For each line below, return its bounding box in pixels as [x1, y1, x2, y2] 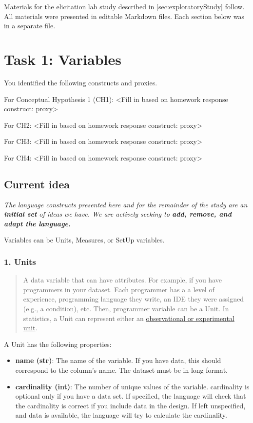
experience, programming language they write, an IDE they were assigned [23, 294, 244, 304]
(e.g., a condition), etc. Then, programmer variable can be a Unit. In [23, 303, 229, 314]
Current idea [4, 176, 70, 191]
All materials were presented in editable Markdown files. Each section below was [4, 11, 245, 21]
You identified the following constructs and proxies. [4, 77, 157, 87]
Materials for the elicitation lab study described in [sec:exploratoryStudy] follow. [4, 1, 245, 11]
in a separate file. [4, 20, 56, 31]
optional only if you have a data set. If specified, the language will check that [15, 391, 246, 401]
